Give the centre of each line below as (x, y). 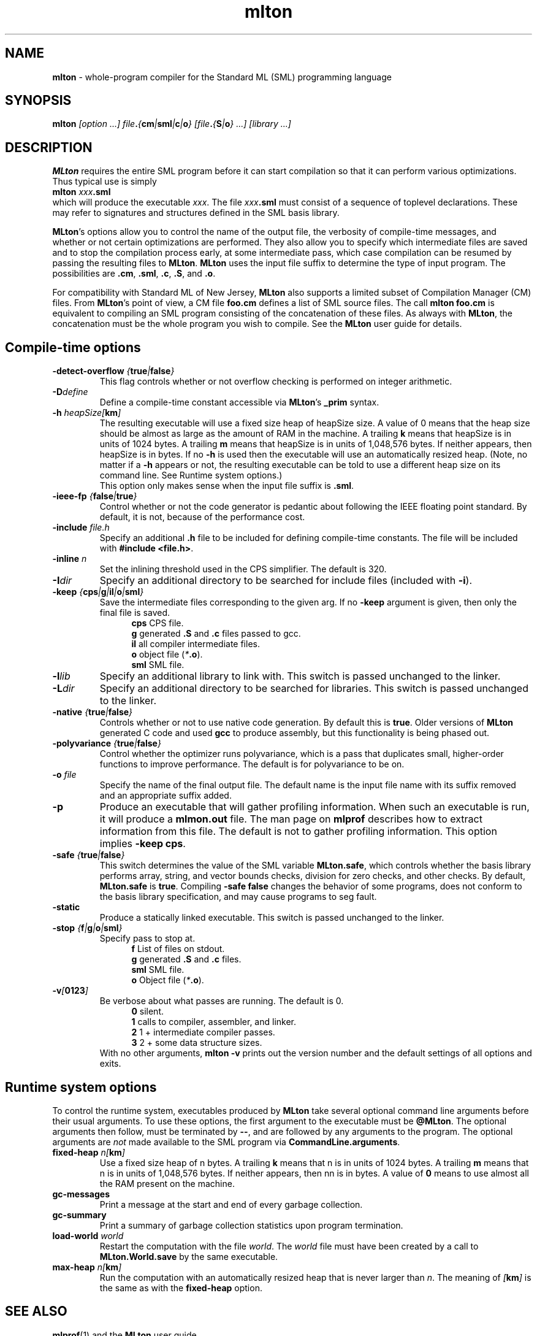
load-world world (88, 1235)
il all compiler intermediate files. (196, 644)
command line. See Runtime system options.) (191, 475)
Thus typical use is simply (105, 182)
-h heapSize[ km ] (87, 413)
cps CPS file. (158, 623)
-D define (70, 392)
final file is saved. (135, 613)
